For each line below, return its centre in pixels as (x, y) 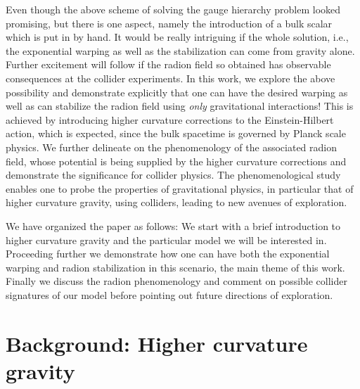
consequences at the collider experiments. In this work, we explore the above (171, 78)
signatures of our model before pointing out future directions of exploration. (169, 294)
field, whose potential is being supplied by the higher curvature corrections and (176, 161)
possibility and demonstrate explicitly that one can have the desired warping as (177, 92)
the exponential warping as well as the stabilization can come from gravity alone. (180, 50)
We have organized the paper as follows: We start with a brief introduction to (173, 225)
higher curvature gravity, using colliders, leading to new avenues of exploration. (176, 202)
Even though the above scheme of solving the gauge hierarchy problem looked (173, 9)
